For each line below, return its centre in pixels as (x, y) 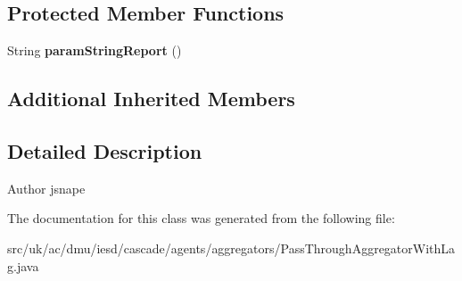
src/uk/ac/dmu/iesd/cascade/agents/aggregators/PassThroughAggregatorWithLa (231, 248)
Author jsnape (46, 188)
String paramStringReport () (95, 50)
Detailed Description (105, 150)
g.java (23, 265)
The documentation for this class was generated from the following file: (201, 218)
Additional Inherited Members (151, 99)
